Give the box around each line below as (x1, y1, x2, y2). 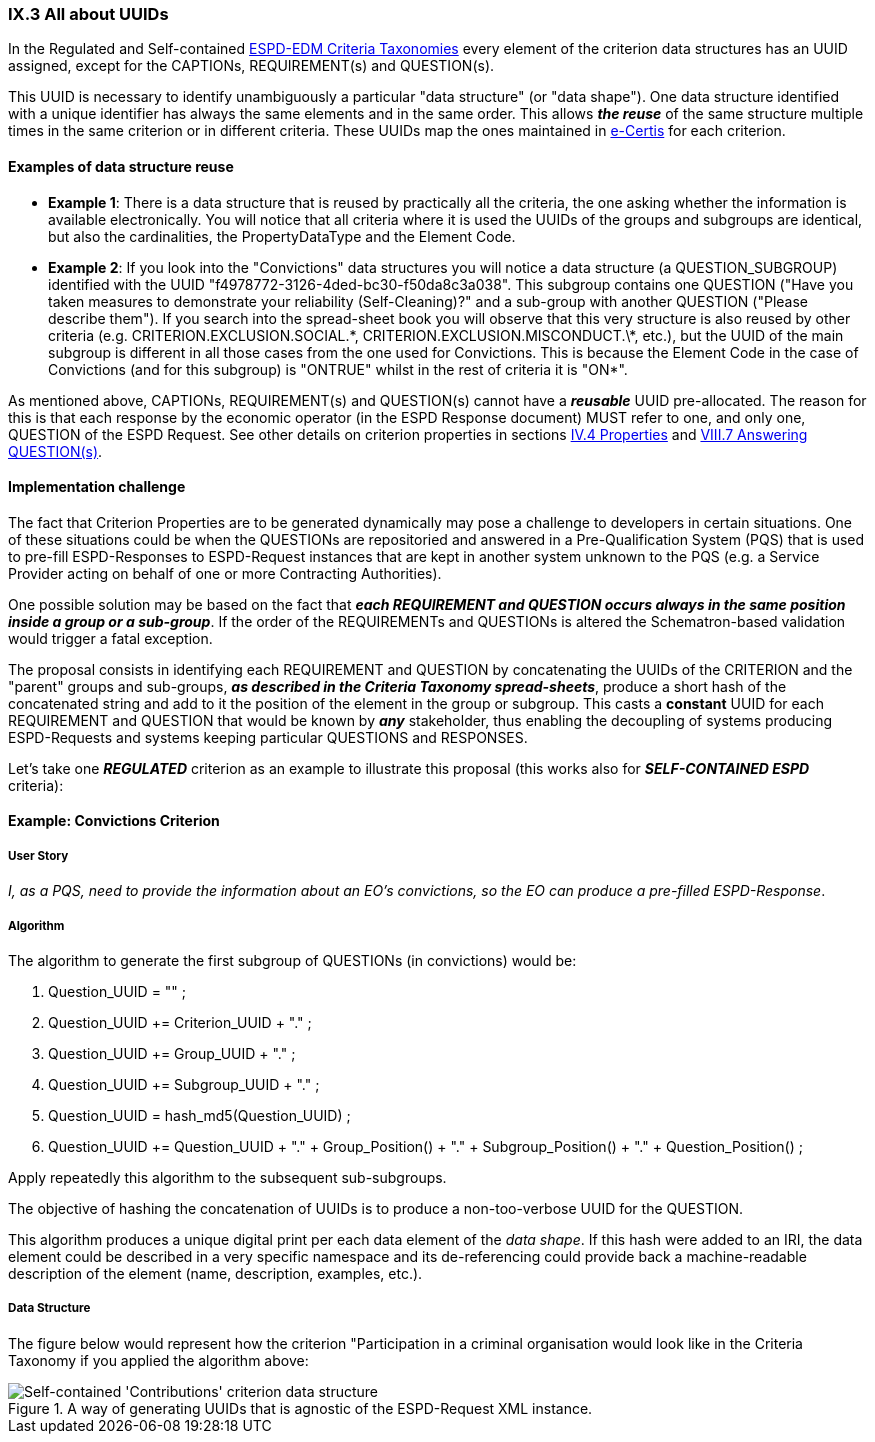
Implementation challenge (8, 478, 186, 496)
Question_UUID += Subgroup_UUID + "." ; (48, 1075, 320, 1093)
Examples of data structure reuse (8, 157, 234, 175)
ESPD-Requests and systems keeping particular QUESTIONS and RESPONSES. (8, 728, 528, 746)
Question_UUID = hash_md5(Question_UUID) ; (48, 1106, 351, 1124)
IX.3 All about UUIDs (8, 4, 169, 24)
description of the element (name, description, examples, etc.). (8, 1264, 423, 1282)
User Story (8, 848, 69, 863)
